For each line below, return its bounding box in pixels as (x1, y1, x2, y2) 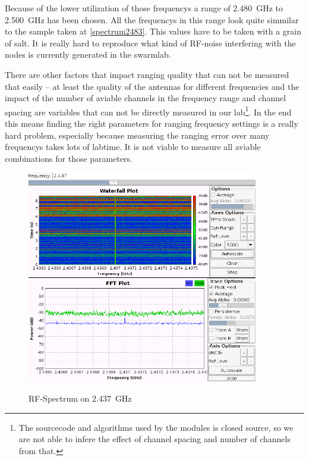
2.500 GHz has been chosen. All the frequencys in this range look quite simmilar (5, 13, 299, 26)
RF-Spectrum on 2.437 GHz (29, 392, 132, 404)
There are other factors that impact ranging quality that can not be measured (5, 68, 289, 80)
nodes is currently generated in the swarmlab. (5, 48, 171, 61)
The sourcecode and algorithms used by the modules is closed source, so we (18, 421, 294, 433)
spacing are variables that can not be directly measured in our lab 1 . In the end (5, 104, 292, 118)
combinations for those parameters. (5, 152, 133, 164)
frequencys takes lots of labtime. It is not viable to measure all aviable (5, 140, 261, 153)
